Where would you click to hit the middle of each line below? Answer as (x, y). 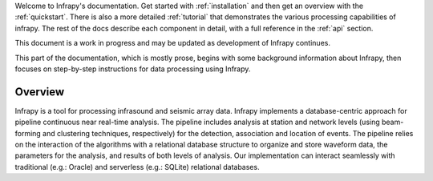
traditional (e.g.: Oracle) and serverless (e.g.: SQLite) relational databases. (137, 167)
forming (28, 133)
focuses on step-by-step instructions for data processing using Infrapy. (133, 69)
